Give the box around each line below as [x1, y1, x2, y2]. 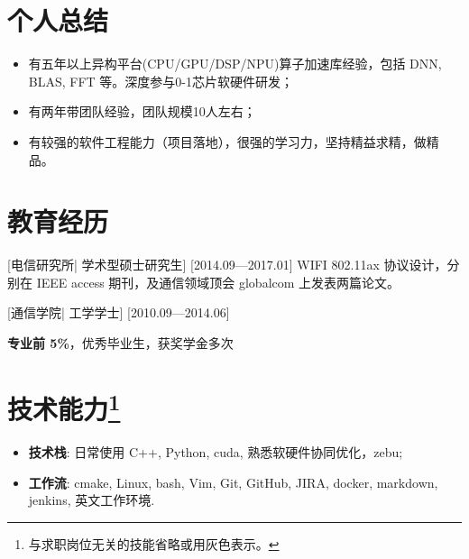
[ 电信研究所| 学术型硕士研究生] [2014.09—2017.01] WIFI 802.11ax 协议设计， [7, 255, 447, 274]
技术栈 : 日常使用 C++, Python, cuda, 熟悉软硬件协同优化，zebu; [28, 443, 403, 462]
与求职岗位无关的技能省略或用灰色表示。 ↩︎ [28, 534, 280, 553]
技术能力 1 [7, 386, 121, 427]
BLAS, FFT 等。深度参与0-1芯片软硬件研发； [28, 71, 294, 90]
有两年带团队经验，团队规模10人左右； [28, 102, 256, 121]
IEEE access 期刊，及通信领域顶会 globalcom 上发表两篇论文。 [36, 272, 400, 291]
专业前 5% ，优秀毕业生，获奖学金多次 [7, 334, 234, 352]
